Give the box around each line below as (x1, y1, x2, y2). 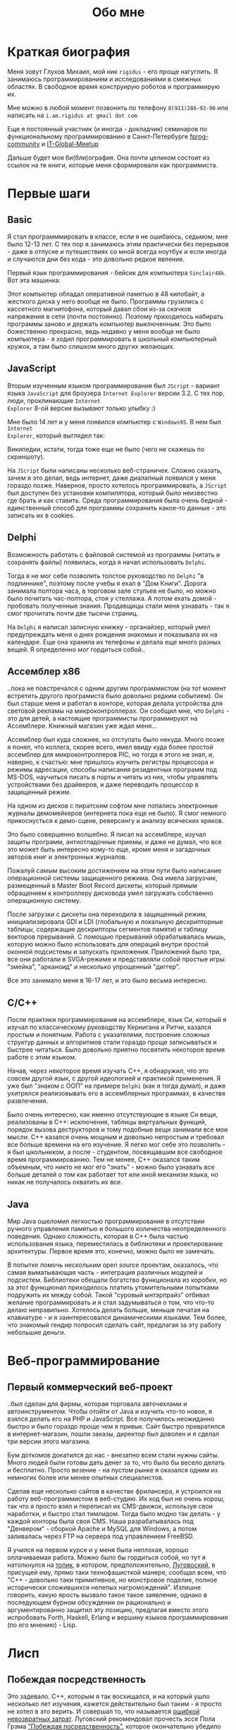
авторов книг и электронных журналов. (7, 853, 128, 861)
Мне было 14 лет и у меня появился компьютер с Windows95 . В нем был (7, 417, 222, 426)
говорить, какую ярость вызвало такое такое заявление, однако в (7, 1591, 208, 1599)
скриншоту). (7, 452, 45, 461)
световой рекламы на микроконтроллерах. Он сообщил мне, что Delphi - (7, 707, 230, 715)
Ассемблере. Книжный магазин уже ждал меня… (7, 721, 157, 731)
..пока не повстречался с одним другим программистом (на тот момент (7, 684, 227, 692)
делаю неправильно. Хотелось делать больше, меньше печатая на (7, 1306, 210, 1314)
